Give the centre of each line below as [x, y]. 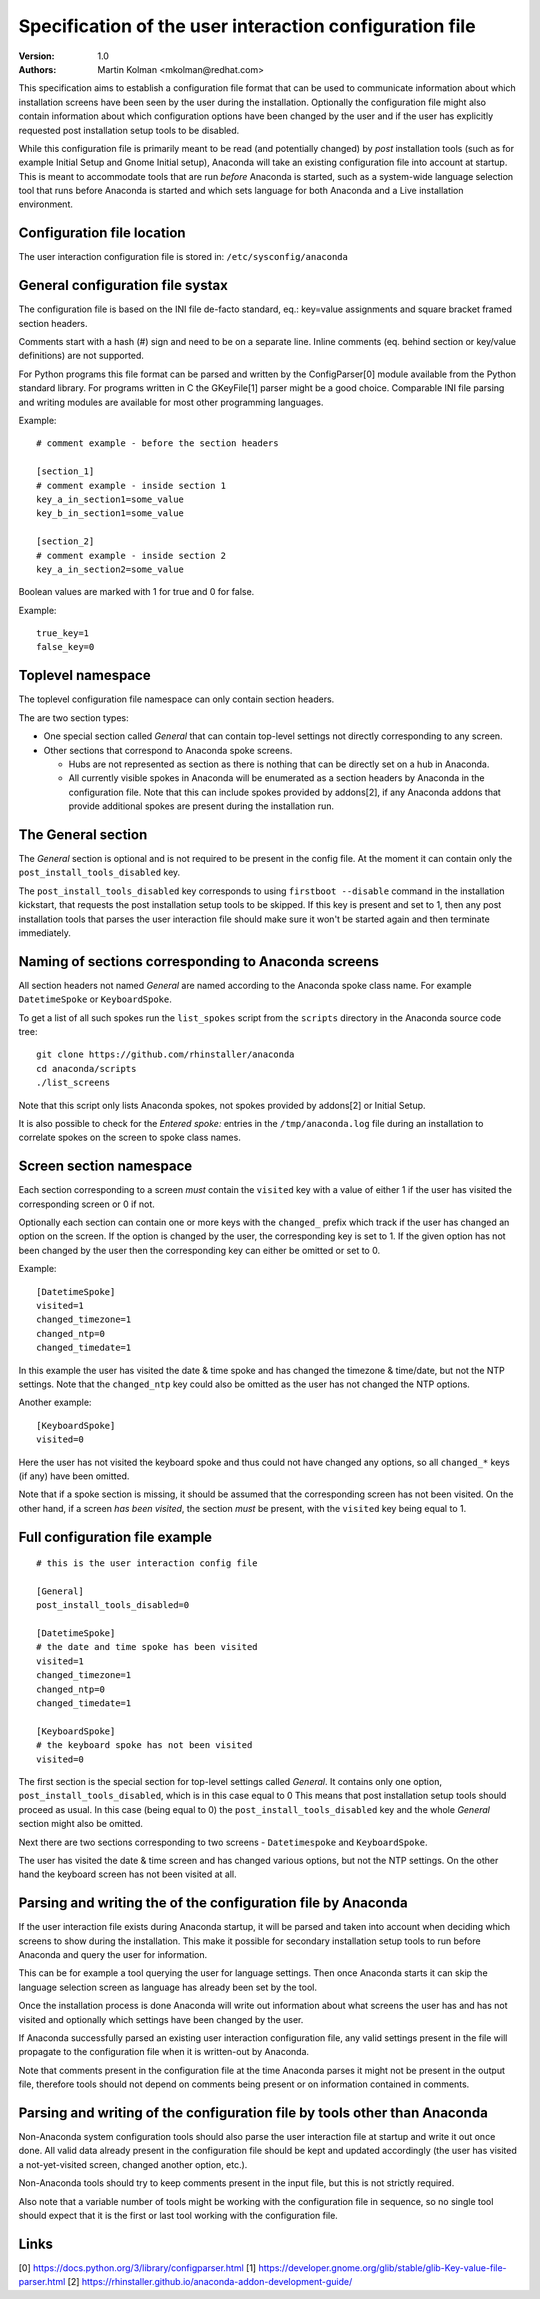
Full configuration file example [115, 1536]
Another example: [55, 1402]
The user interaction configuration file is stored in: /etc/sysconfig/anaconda [183, 257]
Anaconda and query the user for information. [113, 1955]
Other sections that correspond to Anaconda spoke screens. [168, 750]
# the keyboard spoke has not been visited [144, 1745]
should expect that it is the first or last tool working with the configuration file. [178, 2215]
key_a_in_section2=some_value [110, 569]
